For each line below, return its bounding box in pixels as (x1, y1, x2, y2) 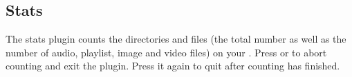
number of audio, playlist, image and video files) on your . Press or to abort (6, 45, 327, 59)
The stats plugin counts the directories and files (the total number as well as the (6, 32, 346, 46)
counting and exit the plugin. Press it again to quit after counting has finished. (6, 58, 340, 73)
